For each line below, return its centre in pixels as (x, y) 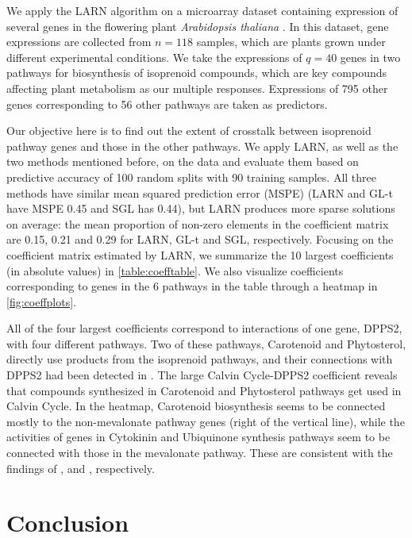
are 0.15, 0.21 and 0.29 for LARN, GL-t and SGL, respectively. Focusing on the (200, 239)
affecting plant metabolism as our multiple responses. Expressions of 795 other (197, 88)
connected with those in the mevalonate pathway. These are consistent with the (200, 453)
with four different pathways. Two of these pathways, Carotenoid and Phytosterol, (206, 343)
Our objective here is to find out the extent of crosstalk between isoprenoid (189, 131)
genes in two (370, 57)
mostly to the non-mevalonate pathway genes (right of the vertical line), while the (206, 421)
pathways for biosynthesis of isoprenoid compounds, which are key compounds (197, 73)
